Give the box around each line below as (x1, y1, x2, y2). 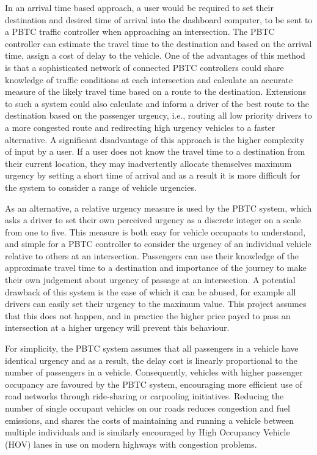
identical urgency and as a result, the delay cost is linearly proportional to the (5, 353, 297, 366)
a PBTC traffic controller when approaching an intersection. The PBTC (5, 25, 275, 38)
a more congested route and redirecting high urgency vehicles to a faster (5, 120, 275, 133)
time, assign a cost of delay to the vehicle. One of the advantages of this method (5, 49, 305, 62)
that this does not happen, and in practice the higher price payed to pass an (5, 309, 291, 322)
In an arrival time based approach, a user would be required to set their (5, 1, 274, 13)
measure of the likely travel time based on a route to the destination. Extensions (5, 85, 307, 98)
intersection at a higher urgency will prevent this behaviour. (5, 321, 230, 334)
